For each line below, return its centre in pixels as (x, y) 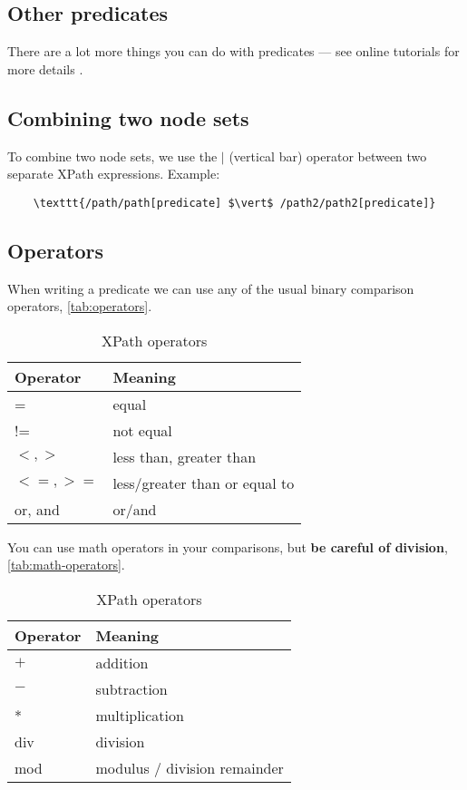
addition (122, 663)
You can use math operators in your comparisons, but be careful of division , (228, 546)
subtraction (131, 689)
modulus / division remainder (190, 768)
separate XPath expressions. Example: (114, 174)
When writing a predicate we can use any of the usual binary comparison (211, 288)
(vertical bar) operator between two (328, 156)
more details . (45, 68)
